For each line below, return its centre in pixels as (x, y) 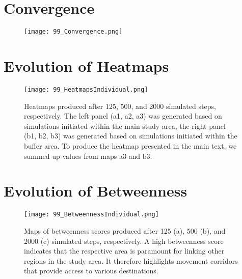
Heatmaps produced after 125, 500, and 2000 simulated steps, (120, 106)
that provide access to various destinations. (91, 271)
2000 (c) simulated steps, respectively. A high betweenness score (124, 241)
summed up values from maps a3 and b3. (88, 156)
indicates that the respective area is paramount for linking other (124, 251)
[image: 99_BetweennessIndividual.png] (91, 215)
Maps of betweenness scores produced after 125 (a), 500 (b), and (125, 230)
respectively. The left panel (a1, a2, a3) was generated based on (123, 116)
